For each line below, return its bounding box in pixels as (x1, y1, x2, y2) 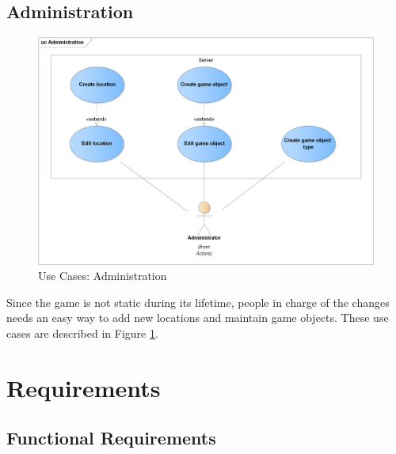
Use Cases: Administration (38, 267, 167, 284)
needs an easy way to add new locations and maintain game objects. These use (6, 309, 389, 326)
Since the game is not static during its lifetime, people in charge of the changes (6, 293, 390, 310)
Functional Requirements (6, 426, 216, 450)
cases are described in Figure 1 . (6, 324, 158, 341)
